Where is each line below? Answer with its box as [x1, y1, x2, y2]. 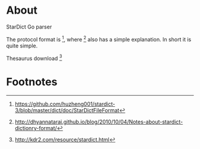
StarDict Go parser [6, 23, 52, 30]
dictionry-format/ [14, 125, 58, 132]
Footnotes [6, 75, 58, 89]
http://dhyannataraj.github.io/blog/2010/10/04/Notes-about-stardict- [14, 118, 183, 125]
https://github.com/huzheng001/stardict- [14, 100, 115, 107]
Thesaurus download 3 [6, 53, 62, 62]
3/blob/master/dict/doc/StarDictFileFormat [14, 107, 120, 114]
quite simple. [6, 42, 37, 49]
